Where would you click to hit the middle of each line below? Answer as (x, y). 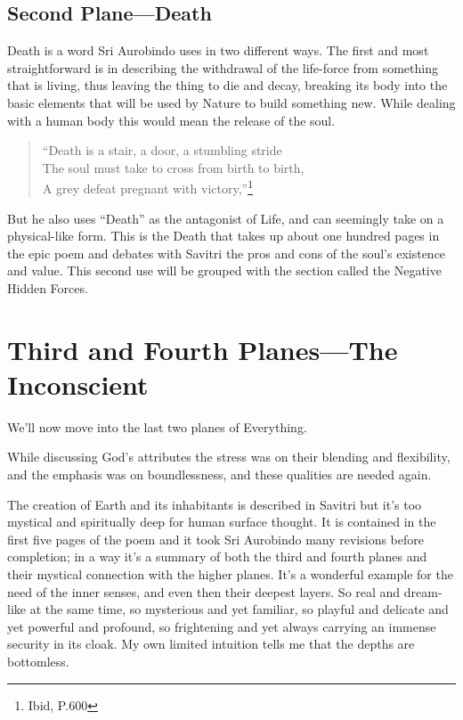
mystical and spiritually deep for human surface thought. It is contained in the (222, 522)
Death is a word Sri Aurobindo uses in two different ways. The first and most (218, 50)
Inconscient (78, 384)
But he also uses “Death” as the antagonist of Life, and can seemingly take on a (226, 218)
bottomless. (38, 662)
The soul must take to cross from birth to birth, (173, 167)
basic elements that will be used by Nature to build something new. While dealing (231, 102)
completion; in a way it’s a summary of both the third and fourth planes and (217, 556)
